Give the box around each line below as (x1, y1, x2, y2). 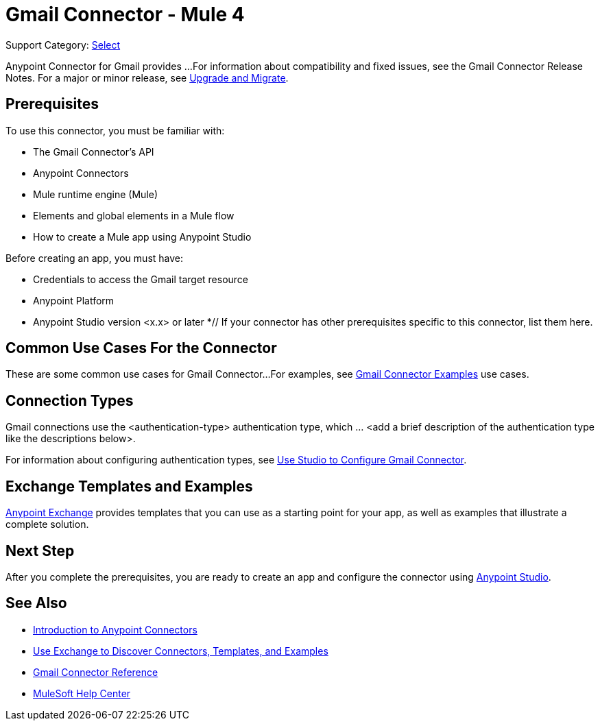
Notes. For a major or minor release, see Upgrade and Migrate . (5, 71, 289, 84)
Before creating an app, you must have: (5, 252, 184, 264)
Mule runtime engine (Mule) (33, 188, 158, 200)
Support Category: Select (5, 38, 121, 51)
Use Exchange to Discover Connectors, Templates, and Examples (33, 644, 328, 657)
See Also (5, 594, 67, 612)
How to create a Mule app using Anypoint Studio (33, 230, 252, 243)
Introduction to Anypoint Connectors (33, 623, 197, 636)
